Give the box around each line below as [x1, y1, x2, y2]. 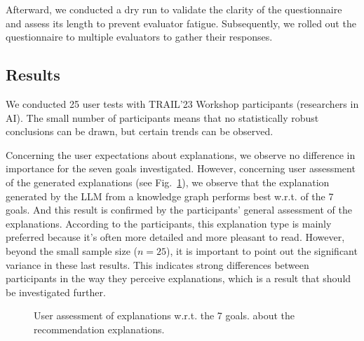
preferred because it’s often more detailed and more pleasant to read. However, [6, 230, 345, 244]
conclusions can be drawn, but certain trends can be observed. [6, 124, 274, 139]
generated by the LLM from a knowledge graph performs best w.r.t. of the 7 [6, 188, 334, 203]
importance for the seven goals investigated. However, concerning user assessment [6, 161, 356, 176]
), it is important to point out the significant [166, 243, 358, 258]
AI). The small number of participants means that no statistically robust [6, 110, 319, 125]
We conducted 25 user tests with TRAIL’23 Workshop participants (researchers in [6, 96, 359, 111]
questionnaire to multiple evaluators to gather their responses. [6, 29, 273, 44]
